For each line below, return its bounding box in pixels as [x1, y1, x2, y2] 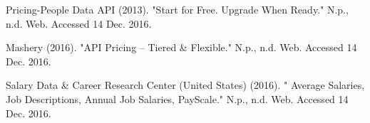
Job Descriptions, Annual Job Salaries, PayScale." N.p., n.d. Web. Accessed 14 [6, 91, 349, 106]
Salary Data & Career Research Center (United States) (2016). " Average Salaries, [6, 77, 365, 92]
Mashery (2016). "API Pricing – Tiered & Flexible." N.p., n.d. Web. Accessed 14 [6, 40, 357, 55]
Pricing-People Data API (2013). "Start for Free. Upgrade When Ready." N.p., [6, 2, 349, 16]
